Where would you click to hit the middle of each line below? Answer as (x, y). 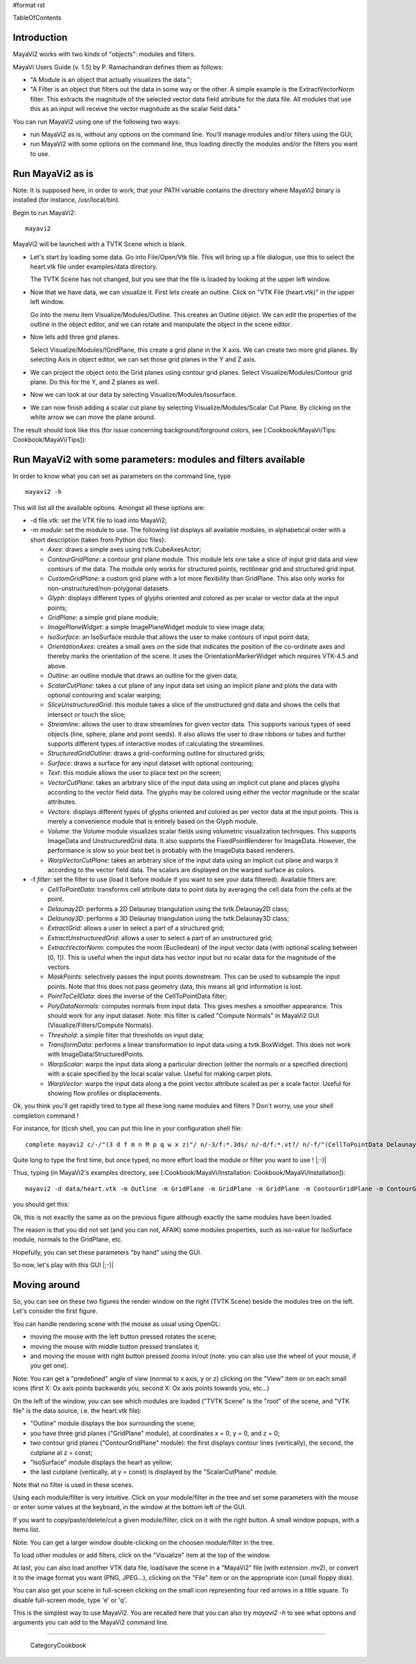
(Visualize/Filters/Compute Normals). (101, 1025)
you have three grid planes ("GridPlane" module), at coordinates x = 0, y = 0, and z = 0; (155, 1433)
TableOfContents (37, 18)
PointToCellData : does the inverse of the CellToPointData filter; (137, 996)
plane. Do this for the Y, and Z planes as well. (95, 382)
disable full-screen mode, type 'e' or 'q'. (70, 1600)
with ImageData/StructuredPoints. (96, 1054)
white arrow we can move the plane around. (93, 417)
